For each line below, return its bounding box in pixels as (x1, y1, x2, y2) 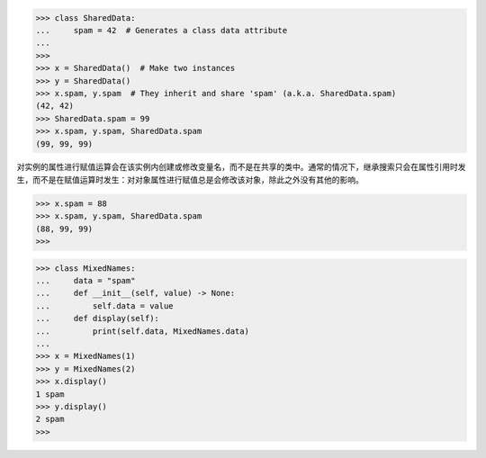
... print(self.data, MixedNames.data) (35, 326, 249, 337)
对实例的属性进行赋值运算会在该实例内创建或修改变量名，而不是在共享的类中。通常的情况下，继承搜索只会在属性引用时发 (16, 162, 466, 173)
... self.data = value (35, 301, 175, 310)
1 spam (35, 389, 65, 400)
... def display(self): (35, 313, 159, 324)
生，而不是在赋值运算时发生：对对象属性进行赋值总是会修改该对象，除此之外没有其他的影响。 (16, 174, 364, 184)
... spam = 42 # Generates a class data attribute (35, 25, 288, 35)
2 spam (35, 414, 65, 425)
